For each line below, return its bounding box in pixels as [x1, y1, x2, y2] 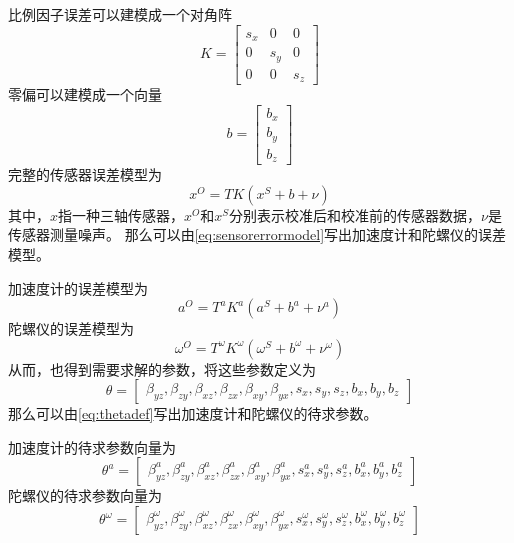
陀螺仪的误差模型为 [8, 318, 134, 339]
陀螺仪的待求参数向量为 [8, 485, 162, 506]
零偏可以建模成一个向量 [8, 84, 162, 105]
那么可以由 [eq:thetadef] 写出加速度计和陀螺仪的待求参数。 [8, 403, 378, 424]
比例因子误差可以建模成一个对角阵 [8, 4, 232, 24]
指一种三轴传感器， [58, 204, 185, 225]
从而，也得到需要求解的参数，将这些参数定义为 [8, 358, 316, 379]
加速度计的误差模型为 [8, 277, 148, 298]
